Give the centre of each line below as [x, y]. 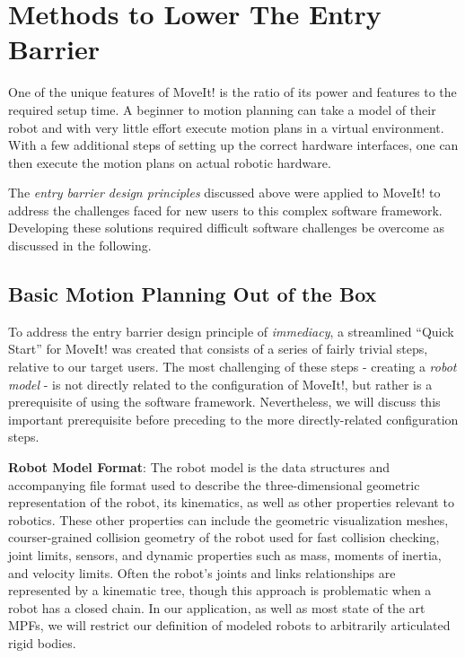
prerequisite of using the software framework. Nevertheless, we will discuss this [224, 402]
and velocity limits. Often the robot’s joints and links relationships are [202, 572]
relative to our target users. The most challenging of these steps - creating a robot [232, 367]
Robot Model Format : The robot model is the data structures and [199, 467]
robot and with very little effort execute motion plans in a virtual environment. [226, 127]
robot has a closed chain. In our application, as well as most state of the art [217, 607]
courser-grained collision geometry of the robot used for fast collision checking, [224, 537]
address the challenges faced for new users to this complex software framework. [225, 210]
